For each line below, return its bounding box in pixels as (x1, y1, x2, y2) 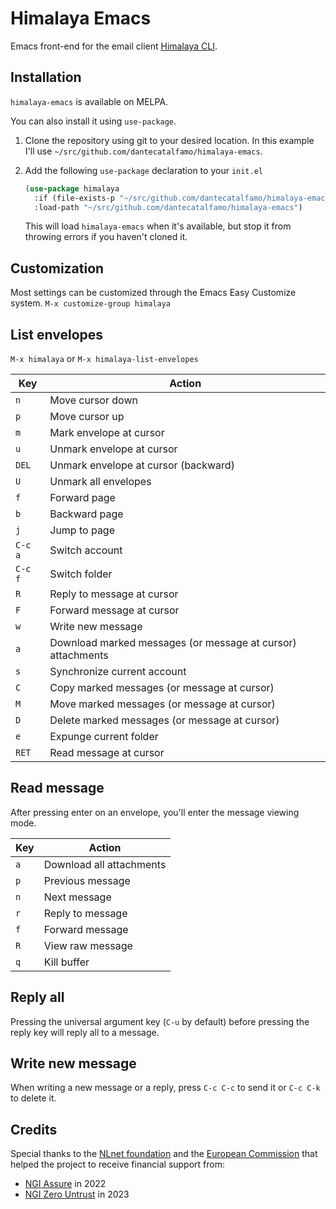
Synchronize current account (49, 665, 187, 678)
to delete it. (10, 1092, 57, 1104)
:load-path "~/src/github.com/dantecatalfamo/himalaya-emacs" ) (34, 202, 303, 212)
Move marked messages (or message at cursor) (49, 697, 276, 711)
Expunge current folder (49, 730, 159, 743)
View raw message (43, 938, 133, 952)
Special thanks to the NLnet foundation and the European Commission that (10, 1148, 318, 1160)
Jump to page (49, 523, 115, 537)
